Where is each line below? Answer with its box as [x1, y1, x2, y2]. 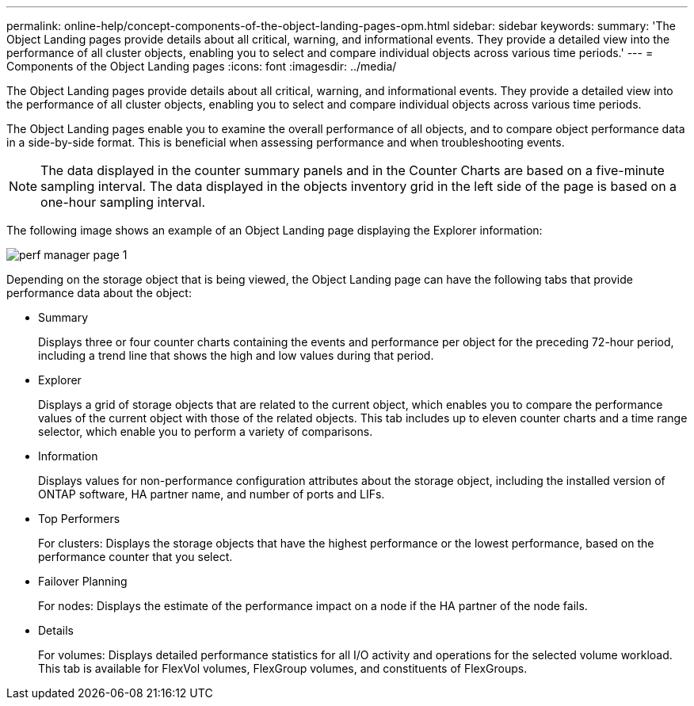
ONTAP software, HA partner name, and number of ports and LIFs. [38, 487, 385, 501]
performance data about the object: [6, 286, 192, 300]
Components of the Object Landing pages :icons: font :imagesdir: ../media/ [6, 59, 397, 73]
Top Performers [38, 512, 120, 525]
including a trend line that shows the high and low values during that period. [38, 349, 434, 362]
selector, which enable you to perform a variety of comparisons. [38, 425, 373, 438]
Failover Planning [38, 574, 128, 588]
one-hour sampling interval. [40, 194, 205, 210]
